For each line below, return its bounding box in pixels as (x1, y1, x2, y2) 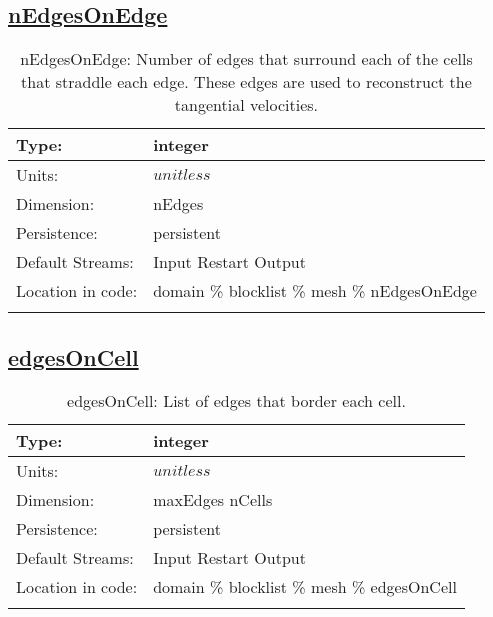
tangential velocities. (174, 93, 319, 117)
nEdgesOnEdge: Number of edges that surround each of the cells (20, 47, 473, 71)
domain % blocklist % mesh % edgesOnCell (153, 575, 457, 599)
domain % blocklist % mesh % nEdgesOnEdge (153, 279, 477, 303)
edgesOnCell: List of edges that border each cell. (67, 389, 406, 413)
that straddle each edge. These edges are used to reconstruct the (21, 70, 472, 94)
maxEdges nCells (153, 488, 273, 512)
